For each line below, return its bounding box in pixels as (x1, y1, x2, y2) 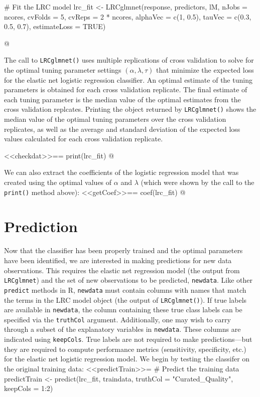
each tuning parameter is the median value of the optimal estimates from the (4, 94, 241, 104)
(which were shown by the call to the (141, 177, 254, 187)
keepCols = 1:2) (4, 383, 53, 393)
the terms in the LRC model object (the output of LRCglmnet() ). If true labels (4, 294, 247, 305)
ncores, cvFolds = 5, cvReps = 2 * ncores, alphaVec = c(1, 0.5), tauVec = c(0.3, (4, 11, 251, 22)
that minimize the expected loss (156, 65, 254, 75)
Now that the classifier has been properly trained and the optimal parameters (4, 245, 243, 256)
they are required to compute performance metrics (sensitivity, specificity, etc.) (4, 343, 246, 354)
